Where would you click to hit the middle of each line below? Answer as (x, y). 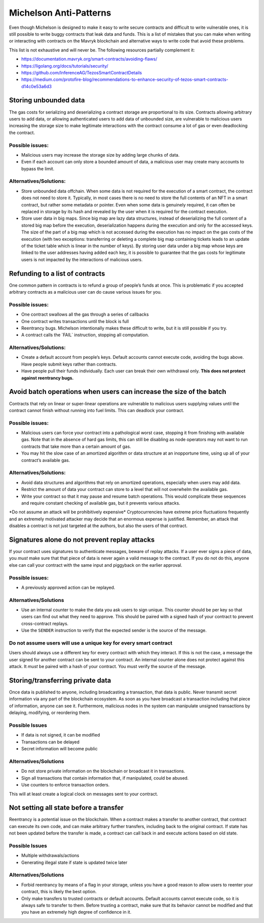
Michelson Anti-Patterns (60, 13)
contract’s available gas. (46, 460)
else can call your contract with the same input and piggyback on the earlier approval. (96, 565)
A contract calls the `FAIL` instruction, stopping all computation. (85, 335)
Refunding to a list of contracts (57, 273)
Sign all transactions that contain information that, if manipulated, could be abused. (105, 778)
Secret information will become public (59, 749)
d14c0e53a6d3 (37, 86)
